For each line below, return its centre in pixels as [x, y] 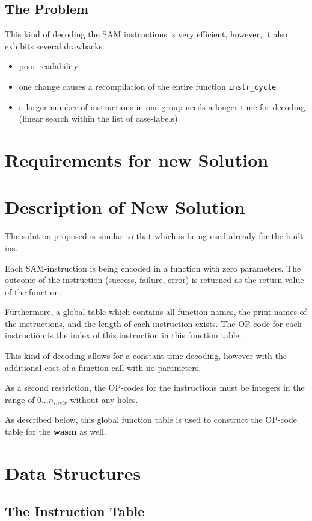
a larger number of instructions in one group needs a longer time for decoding [162, 106]
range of [20, 399]
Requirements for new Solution [137, 160]
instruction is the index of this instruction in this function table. [123, 335]
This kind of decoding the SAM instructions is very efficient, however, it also [146, 34]
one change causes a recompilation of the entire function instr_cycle [148, 86]
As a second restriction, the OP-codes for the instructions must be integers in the [155, 388]
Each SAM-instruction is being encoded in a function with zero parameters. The [153, 268]
